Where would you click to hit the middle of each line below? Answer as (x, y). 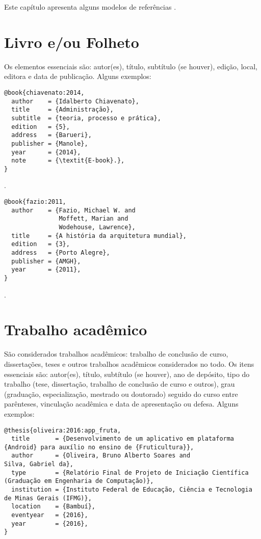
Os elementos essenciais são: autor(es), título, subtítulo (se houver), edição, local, (131, 66)
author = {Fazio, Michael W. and (73, 210)
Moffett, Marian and (94, 219)
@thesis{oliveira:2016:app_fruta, (63, 430)
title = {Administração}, (62, 110)
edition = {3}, (41, 244)
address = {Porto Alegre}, (61, 253)
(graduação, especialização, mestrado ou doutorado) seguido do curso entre (121, 394)
